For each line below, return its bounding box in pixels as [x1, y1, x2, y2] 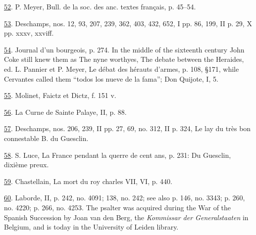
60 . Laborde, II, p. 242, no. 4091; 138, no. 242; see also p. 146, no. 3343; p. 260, [4, 192, 245, 203]
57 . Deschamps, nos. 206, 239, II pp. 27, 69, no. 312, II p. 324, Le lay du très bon [4, 123, 251, 134]
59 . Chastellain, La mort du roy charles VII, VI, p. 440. [4, 176, 172, 186]
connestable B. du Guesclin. [4, 133, 89, 143]
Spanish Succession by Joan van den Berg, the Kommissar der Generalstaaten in [4, 212, 249, 222]
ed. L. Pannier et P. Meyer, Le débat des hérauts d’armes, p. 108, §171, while [4, 63, 239, 74]
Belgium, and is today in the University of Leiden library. [4, 222, 179, 232]
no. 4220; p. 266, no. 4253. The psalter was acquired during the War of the [4, 202, 231, 212]
